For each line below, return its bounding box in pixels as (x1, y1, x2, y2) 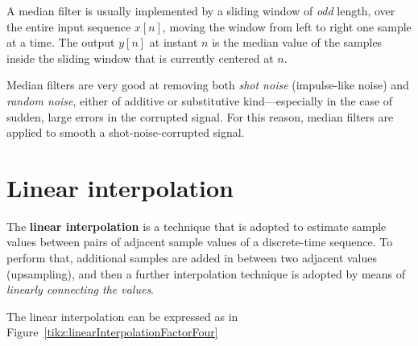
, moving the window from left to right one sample (162, 18, 412, 35)
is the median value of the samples (212, 34, 383, 51)
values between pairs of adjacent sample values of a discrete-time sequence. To (6, 233, 393, 250)
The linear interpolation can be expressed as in (6, 307, 238, 324)
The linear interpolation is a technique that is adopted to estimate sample (6, 217, 387, 234)
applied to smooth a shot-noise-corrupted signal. (6, 124, 245, 141)
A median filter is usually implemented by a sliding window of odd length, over (6, 2, 395, 19)
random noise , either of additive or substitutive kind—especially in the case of (6, 92, 393, 109)
